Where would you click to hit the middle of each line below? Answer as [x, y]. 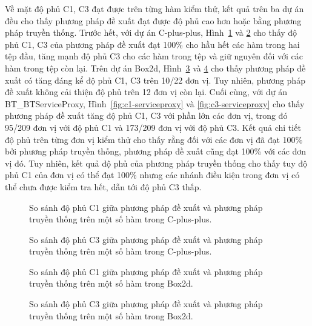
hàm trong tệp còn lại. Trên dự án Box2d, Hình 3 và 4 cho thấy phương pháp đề [155, 68]
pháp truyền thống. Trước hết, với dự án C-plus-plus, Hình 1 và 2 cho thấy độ [151, 32]
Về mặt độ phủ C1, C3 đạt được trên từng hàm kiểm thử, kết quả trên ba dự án [154, 8]
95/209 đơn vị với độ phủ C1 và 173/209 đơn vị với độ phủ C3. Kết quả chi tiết [153, 127]
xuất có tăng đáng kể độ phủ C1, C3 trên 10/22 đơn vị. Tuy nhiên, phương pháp [155, 80]
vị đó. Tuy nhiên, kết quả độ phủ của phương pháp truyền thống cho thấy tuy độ [156, 163]
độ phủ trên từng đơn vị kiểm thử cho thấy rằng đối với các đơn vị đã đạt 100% [154, 139]
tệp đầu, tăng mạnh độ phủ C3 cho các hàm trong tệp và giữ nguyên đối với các [154, 56]
